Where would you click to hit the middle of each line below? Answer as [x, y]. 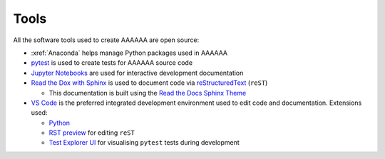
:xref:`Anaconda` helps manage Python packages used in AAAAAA [129, 53]
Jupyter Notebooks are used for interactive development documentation [137, 73]
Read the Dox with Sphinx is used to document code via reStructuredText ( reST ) [149, 83]
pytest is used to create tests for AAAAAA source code [112, 63]
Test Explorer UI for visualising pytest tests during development [144, 143]
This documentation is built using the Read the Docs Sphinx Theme [148, 93]
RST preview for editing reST [92, 133]
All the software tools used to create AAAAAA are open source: [106, 40]
